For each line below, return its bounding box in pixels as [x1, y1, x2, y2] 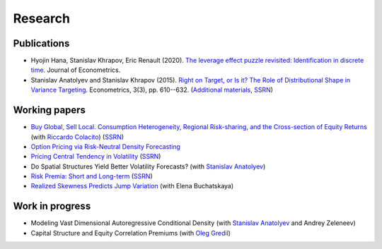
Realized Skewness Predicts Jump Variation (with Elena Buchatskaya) [30, 182, 234, 190]
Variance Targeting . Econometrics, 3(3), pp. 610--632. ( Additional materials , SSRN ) [30, 85, 274, 95]
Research [13, 11, 71, 26]
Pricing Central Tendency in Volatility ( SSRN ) [30, 152, 161, 161]
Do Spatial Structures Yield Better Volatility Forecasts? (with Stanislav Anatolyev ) [30, 162, 266, 171]
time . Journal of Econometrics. [30, 66, 121, 74]
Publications [13, 37, 70, 49]
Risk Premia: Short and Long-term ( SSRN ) [30, 172, 153, 181]
